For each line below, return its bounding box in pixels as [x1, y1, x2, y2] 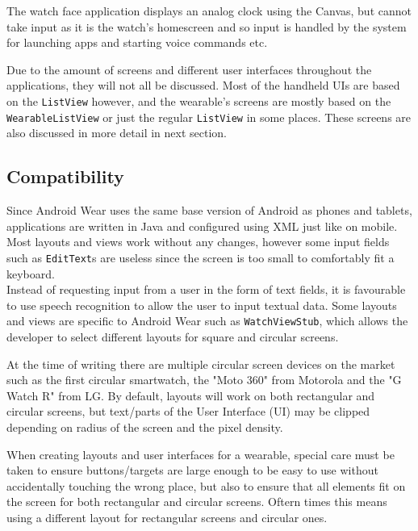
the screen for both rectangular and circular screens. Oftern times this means [6, 493, 387, 510]
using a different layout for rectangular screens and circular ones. [6, 508, 328, 525]
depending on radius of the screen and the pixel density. [6, 418, 283, 435]
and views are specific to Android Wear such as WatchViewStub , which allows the [6, 312, 408, 329]
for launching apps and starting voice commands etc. [6, 34, 268, 51]
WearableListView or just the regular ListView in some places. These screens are [6, 108, 412, 125]
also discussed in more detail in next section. [6, 124, 228, 141]
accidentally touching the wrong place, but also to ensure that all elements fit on [6, 477, 406, 494]
